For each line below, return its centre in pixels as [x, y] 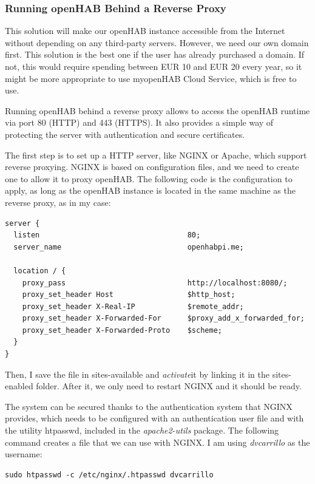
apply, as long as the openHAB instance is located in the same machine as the [150, 190]
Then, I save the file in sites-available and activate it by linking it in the [137, 374]
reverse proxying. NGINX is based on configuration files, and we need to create [152, 167]
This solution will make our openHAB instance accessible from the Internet [145, 31]
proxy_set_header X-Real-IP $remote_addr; [133, 306]
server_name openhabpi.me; [129, 247]
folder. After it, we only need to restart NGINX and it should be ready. [169, 386]
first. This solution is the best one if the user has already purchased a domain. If [155, 54]
